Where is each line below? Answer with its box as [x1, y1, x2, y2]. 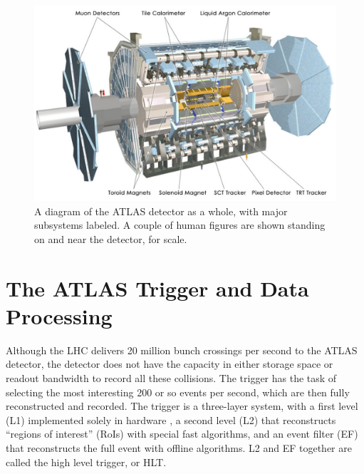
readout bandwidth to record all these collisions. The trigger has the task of [6, 370, 337, 385]
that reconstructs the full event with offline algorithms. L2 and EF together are [6, 440, 352, 455]
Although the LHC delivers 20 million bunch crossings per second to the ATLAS [6, 342, 358, 357]
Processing [6, 301, 113, 330]
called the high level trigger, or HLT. [6, 454, 167, 469]
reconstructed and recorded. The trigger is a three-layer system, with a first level [6, 398, 358, 413]
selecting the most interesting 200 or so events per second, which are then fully [6, 384, 350, 399]
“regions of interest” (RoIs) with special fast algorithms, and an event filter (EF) [6, 426, 358, 441]
